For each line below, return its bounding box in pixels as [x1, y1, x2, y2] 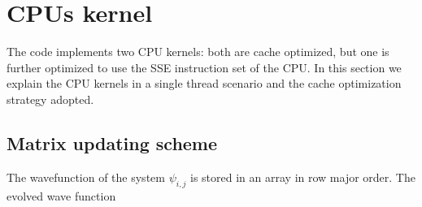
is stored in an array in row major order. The [190, 168, 415, 185]
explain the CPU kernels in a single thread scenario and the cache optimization [7, 75, 402, 92]
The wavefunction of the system [7, 168, 165, 185]
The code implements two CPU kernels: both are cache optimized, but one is [7, 43, 389, 60]
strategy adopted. [7, 90, 94, 107]
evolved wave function [7, 187, 116, 204]
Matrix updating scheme [7, 130, 218, 155]
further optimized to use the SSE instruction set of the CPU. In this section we [7, 58, 402, 75]
